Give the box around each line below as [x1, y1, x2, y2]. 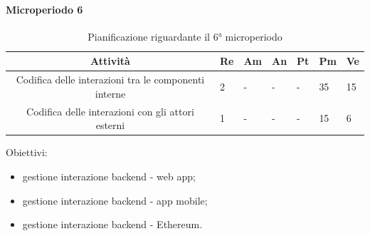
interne [95, 86, 126, 101]
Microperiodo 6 [6, 1, 83, 16]
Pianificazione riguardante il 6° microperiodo [88, 29, 282, 43]
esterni [95, 118, 125, 133]
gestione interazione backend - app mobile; [22, 193, 208, 207]
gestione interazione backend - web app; [22, 168, 196, 183]
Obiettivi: [6, 145, 48, 160]
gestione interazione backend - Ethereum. [22, 217, 203, 232]
